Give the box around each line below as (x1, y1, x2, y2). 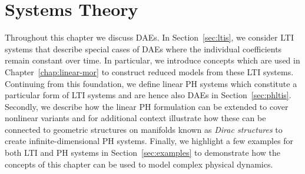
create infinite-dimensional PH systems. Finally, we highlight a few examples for (5, 135, 294, 147)
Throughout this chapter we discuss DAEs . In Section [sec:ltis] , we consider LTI (5, 31, 294, 43)
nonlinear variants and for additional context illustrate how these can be (5, 112, 266, 124)
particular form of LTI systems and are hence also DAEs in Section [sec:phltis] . (5, 89, 291, 101)
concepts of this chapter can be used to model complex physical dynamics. (5, 158, 273, 170)
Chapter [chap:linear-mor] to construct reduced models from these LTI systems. (5, 65, 294, 78)
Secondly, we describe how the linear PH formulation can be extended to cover (5, 100, 289, 112)
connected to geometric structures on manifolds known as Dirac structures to (5, 123, 283, 135)
